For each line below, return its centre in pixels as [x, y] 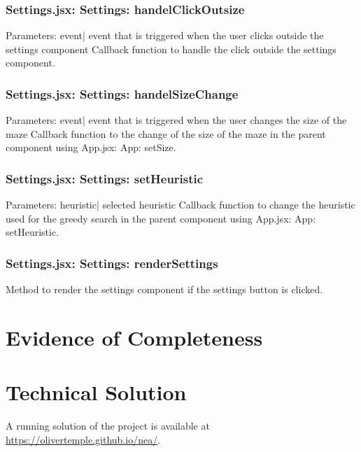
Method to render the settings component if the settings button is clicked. [164, 289]
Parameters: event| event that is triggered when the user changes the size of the [176, 120]
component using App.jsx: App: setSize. [91, 147]
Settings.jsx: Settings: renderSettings [112, 263]
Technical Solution [96, 392]
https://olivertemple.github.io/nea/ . [83, 439]
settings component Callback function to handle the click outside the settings [171, 49]
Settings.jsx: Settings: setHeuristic [105, 178]
